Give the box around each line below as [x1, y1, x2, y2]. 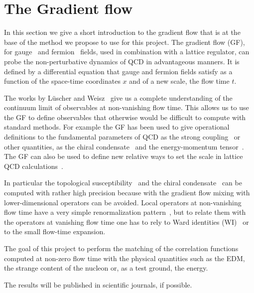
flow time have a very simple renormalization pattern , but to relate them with [4, 207, 246, 217]
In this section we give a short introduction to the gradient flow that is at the [4, 27, 241, 37]
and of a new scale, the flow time [129, 76, 230, 86]
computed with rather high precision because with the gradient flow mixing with [4, 187, 250, 198]
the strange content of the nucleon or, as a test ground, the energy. [4, 263, 208, 273]
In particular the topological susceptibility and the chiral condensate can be [4, 177, 242, 188]
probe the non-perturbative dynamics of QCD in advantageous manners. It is [4, 56, 240, 66]
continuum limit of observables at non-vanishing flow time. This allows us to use [4, 102, 249, 113]
